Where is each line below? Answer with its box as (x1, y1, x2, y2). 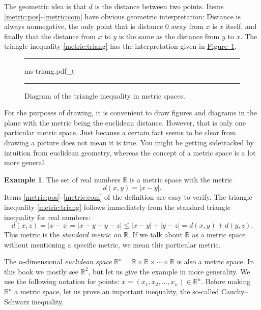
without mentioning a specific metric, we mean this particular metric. (4, 239, 221, 250)
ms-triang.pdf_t (24, 65, 75, 76)
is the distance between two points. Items (95, 1, 224, 11)
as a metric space (192, 229, 246, 240)
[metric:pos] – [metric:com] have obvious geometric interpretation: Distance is (4, 11, 241, 21)
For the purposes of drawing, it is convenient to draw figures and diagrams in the (4, 107, 257, 118)
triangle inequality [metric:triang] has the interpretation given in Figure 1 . (4, 41, 237, 51)
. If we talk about (128, 229, 183, 240)
